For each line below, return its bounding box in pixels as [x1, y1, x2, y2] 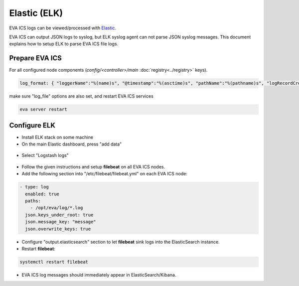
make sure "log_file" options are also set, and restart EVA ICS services [9, 93, 154, 99]
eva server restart [19, 107, 67, 112]
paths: [25, 198, 41, 204]
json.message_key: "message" [25, 219, 97, 225]
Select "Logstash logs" [21, 152, 69, 158]
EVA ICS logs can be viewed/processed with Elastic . [9, 25, 117, 31]
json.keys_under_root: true [25, 212, 94, 218]
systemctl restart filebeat [19, 259, 88, 265]
